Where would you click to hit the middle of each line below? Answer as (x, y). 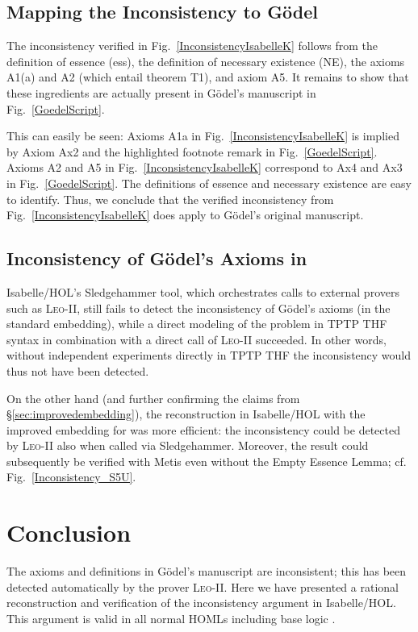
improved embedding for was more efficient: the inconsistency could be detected (203, 429)
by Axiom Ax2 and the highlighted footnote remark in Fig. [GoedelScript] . (192, 151)
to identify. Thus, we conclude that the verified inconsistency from (170, 199)
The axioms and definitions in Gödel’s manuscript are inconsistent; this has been (207, 571)
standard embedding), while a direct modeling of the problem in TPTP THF (197, 324)
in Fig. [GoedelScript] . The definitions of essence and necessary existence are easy (209, 183)
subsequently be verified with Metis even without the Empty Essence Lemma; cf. (207, 461)
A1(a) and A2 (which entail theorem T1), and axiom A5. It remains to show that (208, 77)
